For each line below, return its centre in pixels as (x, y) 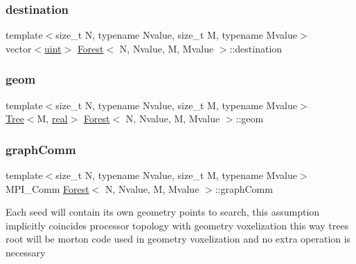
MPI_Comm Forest (47, 188)
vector (19, 48)
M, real (52, 119)
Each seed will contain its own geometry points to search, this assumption (163, 212)
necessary (26, 252)
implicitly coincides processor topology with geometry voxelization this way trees (177, 225)
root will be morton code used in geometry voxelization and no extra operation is (178, 239)
